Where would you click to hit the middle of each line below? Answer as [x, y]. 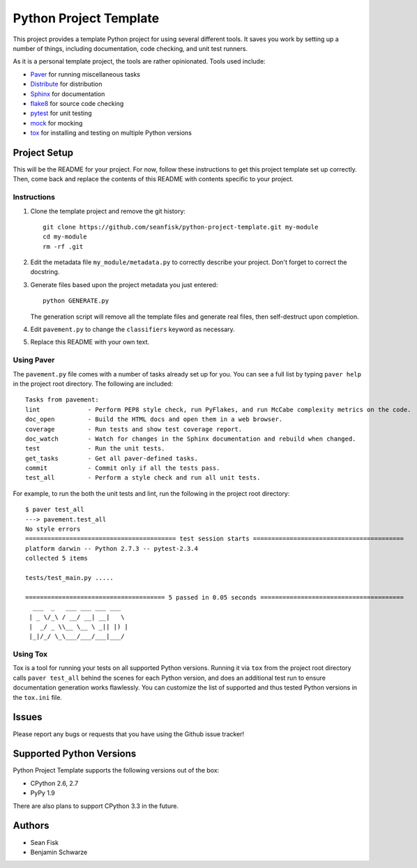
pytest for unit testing [61, 113]
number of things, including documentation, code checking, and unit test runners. [130, 48]
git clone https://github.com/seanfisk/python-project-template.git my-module [181, 227]
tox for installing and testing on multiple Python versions [111, 133]
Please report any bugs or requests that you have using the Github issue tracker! [129, 734]
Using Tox [30, 654]
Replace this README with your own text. [90, 342]
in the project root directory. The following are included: [93, 383]
